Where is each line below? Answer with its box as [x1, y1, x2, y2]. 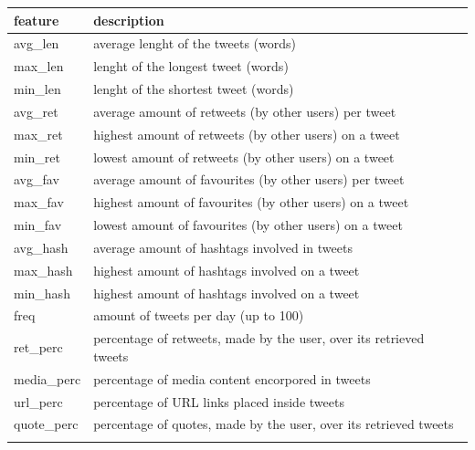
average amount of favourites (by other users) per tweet [93, 170, 405, 189]
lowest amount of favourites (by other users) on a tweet [93, 215, 403, 235]
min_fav [14, 215, 62, 235]
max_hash [14, 260, 73, 279]
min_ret [14, 147, 60, 166]
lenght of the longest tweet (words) [93, 57, 289, 76]
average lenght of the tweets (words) [93, 34, 297, 53]
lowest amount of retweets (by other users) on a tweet [93, 147, 395, 166]
